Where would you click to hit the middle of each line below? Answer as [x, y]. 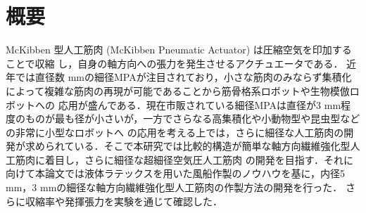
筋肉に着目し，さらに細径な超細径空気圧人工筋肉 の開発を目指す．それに [184, 159]
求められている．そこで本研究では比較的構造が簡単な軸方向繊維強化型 [188, 146]
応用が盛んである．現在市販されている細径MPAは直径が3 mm [200, 104]
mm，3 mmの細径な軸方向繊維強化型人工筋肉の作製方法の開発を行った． [174, 187]
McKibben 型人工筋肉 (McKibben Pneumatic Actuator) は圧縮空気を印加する [179, 50]
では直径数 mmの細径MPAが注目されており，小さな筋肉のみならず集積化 [183, 77]
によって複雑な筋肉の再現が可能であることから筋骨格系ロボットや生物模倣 [178, 90]
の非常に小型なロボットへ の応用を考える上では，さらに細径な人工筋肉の [175, 132]
